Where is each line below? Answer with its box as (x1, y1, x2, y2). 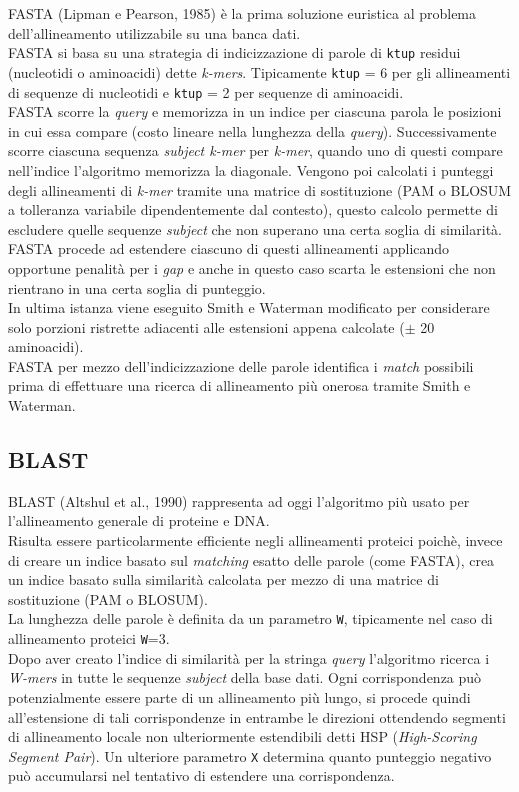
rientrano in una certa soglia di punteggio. (8, 277, 266, 298)
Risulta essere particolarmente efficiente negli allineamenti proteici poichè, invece (8, 530, 503, 551)
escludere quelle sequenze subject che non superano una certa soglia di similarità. (8, 218, 502, 239)
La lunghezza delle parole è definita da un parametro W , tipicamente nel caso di (8, 608, 493, 629)
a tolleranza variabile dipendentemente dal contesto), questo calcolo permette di (8, 199, 498, 220)
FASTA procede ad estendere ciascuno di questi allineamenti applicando (8, 238, 450, 259)
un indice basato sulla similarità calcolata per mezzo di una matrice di (8, 569, 439, 590)
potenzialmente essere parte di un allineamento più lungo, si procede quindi (8, 686, 471, 707)
